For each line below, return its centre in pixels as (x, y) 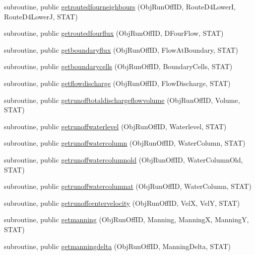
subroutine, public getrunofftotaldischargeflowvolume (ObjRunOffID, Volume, (122, 100)
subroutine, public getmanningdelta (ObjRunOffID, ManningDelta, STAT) (117, 246)
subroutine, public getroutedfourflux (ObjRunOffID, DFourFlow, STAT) (114, 33)
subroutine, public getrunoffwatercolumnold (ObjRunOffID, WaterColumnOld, (124, 159)
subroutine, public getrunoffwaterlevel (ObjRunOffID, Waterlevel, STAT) (115, 126)
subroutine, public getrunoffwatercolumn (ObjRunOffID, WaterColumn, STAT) (125, 143)
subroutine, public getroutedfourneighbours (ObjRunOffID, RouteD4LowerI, (120, 6)
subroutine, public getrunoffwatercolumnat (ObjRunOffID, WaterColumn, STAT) (128, 186)
